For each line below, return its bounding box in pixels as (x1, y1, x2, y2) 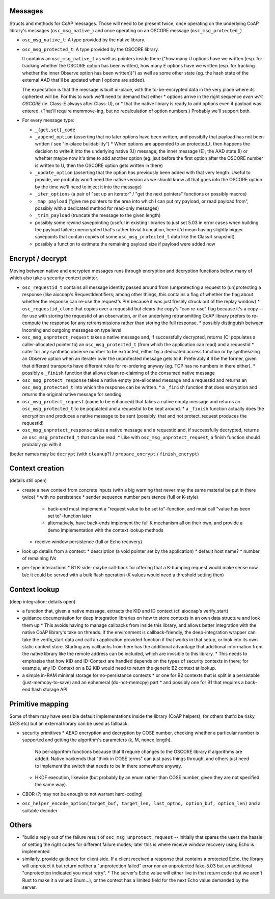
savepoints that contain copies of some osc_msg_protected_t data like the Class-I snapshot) (35, 234, 235, 240)
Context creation (9, 464, 64, 473)
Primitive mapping (9, 700, 69, 709)
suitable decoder (22, 807, 58, 814)
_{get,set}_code (35, 127, 76, 133)
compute (22, 320, 41, 326)
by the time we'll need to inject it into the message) (35, 184, 142, 190)
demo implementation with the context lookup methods (47, 527, 164, 533)
